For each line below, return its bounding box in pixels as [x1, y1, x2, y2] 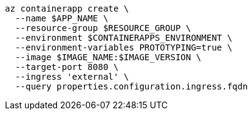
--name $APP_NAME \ [15, 13, 109, 23]
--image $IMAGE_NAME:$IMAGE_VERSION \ [15, 52, 202, 62]
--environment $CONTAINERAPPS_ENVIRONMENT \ [15, 33, 232, 43]
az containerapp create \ [5, 4, 129, 13]
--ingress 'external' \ [15, 72, 129, 82]
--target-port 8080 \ [15, 62, 119, 72]
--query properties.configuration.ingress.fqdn [15, 82, 248, 91]
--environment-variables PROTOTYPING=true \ [15, 43, 232, 52]
